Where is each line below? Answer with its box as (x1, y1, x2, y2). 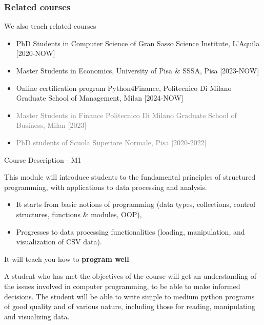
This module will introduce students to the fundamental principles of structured (4, 171, 256, 182)
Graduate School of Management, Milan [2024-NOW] (16, 92, 184, 103)
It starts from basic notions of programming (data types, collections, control (16, 199, 255, 209)
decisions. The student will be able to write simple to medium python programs (4, 291, 255, 301)
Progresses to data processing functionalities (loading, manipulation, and (16, 226, 245, 237)
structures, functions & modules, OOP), (16, 208, 142, 219)
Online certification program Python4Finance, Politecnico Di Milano (16, 82, 232, 93)
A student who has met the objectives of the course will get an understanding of (4, 271, 257, 281)
